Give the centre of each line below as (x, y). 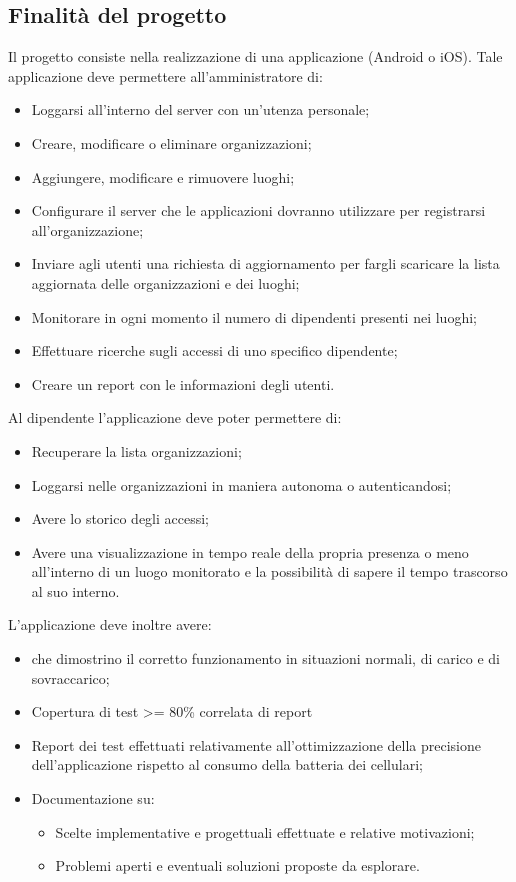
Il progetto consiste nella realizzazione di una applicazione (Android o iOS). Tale (255, 56)
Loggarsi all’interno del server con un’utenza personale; (200, 109)
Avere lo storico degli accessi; (120, 518)
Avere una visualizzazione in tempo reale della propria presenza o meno (250, 551)
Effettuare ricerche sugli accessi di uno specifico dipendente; (214, 350)
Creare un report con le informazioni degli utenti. (183, 383)
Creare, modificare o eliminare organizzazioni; (171, 142)
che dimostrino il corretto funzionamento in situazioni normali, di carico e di (265, 658)
